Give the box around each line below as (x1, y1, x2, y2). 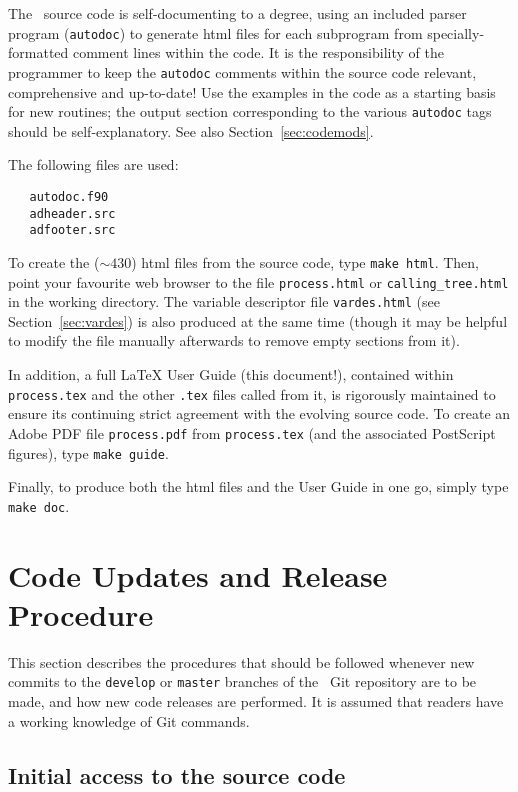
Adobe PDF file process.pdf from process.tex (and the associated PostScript (8, 422, 496, 443)
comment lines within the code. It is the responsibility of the (72, 42, 444, 63)
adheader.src (29, 206, 116, 221)
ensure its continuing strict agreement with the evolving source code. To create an (8, 403, 511, 424)
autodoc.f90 (29, 189, 109, 204)
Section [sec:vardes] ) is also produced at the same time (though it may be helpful (8, 310, 508, 331)
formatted (8, 42, 69, 63)
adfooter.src (29, 223, 116, 238)
